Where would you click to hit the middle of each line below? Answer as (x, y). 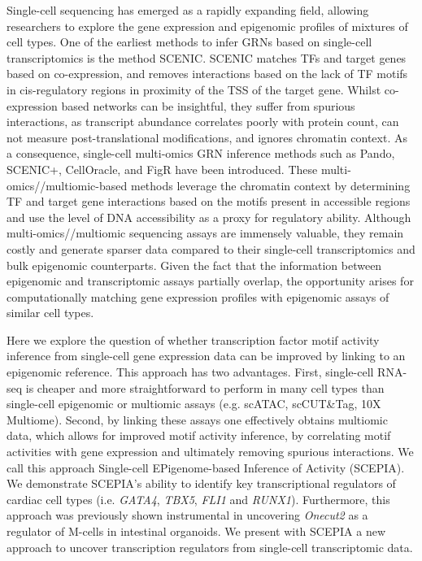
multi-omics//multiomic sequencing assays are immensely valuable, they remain (205, 233)
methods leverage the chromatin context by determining (270, 185)
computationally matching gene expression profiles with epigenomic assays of (198, 296)
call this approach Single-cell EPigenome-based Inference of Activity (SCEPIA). (206, 467)
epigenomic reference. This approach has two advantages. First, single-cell (190, 372)
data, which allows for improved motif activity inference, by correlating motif (199, 435)
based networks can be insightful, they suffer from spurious (208, 105)
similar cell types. (50, 313)
